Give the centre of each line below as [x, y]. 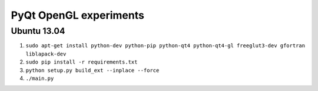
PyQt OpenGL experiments [77, 15]
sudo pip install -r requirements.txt [82, 62]
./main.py [40, 78]
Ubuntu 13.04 [38, 31]
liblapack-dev [46, 54]
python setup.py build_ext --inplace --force [92, 70]
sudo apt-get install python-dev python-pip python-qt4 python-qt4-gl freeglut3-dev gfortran [165, 46]
